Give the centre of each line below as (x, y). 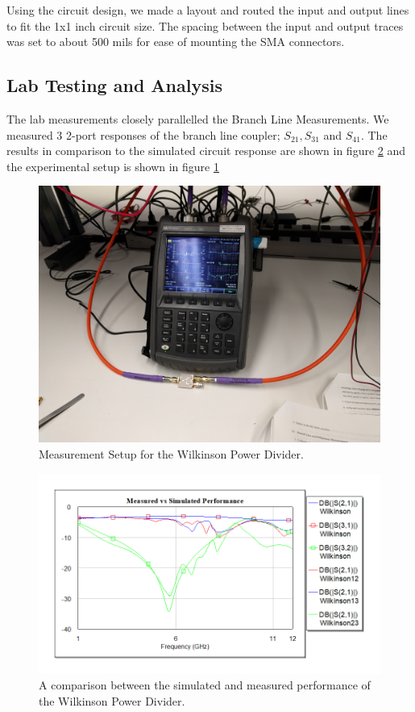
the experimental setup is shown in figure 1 (113, 166)
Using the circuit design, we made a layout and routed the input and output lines (208, 10)
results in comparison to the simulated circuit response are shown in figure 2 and (206, 151)
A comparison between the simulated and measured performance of (205, 685)
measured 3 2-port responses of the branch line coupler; (143, 134)
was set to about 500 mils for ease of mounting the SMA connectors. (176, 42)
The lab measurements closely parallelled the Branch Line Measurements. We (198, 118)
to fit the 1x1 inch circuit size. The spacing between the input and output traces (205, 25)
